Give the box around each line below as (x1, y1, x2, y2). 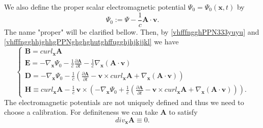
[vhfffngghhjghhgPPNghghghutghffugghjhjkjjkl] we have (4, 36, 179, 47)
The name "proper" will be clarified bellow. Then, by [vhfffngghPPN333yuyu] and (4, 26, 259, 37)
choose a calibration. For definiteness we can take (4, 107, 158, 117)
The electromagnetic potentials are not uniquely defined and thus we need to (4, 96, 244, 107)
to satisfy (169, 107, 198, 117)
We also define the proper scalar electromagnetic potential (4, 2, 186, 12)
